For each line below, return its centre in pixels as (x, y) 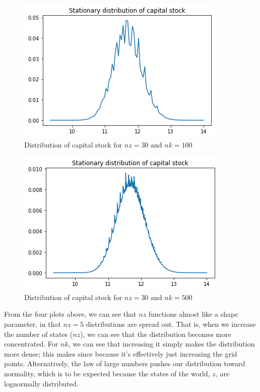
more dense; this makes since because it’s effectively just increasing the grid (121, 353)
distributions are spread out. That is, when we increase (171, 324)
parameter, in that (32, 324)
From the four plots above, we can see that (70, 314)
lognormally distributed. (41, 383)
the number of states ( (39, 334)
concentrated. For (31, 344)
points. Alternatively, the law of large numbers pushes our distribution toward (125, 363)
